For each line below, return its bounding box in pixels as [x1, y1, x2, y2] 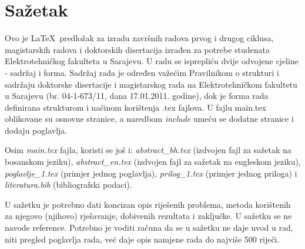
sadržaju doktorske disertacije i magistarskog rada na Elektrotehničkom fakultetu [5, 78, 297, 90]
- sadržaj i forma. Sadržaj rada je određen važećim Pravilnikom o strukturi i [5, 66, 279, 78]
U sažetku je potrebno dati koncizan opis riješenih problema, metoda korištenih [5, 198, 291, 210]
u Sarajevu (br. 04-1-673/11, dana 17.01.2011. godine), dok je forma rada [5, 89, 269, 102]
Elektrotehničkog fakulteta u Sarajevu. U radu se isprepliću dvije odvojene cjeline [5, 55, 299, 67]
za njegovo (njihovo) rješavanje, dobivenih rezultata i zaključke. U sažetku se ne [5, 210, 292, 222]
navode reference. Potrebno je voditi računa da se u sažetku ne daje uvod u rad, [5, 221, 293, 234]
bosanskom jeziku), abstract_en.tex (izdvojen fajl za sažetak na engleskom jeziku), [5, 155, 301, 168]
